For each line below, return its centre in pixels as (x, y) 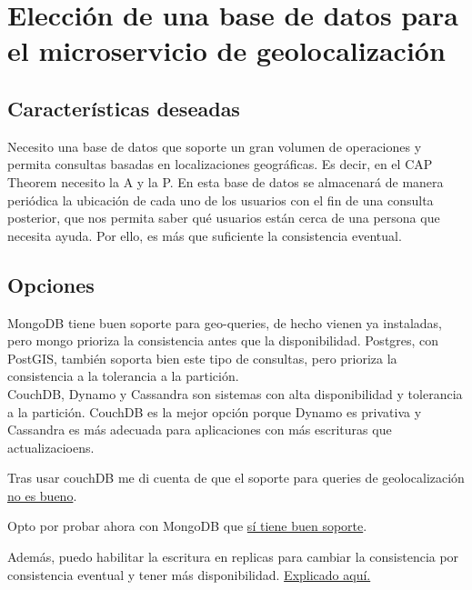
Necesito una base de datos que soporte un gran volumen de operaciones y (215, 146)
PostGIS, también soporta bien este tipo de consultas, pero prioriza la (202, 358)
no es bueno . (42, 495)
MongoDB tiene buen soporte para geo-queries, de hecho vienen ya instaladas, (225, 322)
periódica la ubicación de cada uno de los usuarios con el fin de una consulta (221, 200)
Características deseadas (124, 108)
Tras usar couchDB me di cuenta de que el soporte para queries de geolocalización (236, 478)
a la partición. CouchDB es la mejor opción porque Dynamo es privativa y (215, 411)
